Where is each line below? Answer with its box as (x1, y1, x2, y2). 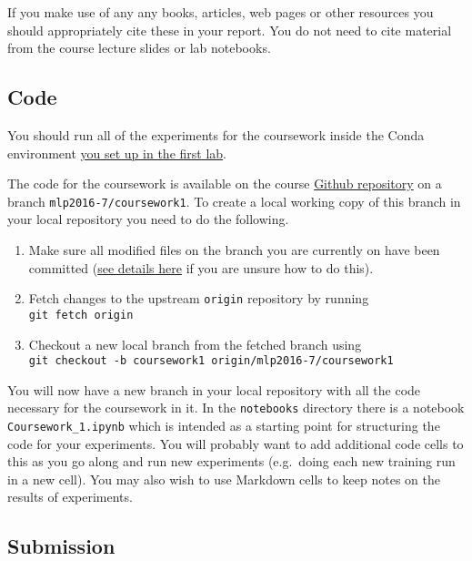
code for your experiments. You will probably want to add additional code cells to (7, 433, 464, 453)
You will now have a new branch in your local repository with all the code (7, 380, 421, 399)
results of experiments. (7, 487, 133, 506)
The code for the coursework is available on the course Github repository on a (7, 174, 442, 193)
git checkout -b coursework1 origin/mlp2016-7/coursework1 (28, 354, 394, 368)
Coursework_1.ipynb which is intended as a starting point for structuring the (7, 416, 440, 435)
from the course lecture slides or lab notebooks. (7, 38, 271, 57)
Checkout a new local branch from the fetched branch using (28, 334, 362, 353)
